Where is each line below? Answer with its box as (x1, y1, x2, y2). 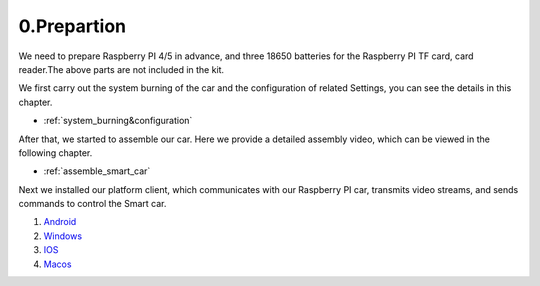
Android (43, 216, 77, 228)
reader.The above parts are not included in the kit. (18, 63, 225, 75)
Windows (43, 230, 83, 242)
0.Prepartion (18, 15, 127, 37)
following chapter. (18, 146, 93, 159)
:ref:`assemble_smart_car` (43, 165, 151, 177)
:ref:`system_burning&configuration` (43, 115, 193, 127)
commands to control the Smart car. (18, 198, 167, 210)
